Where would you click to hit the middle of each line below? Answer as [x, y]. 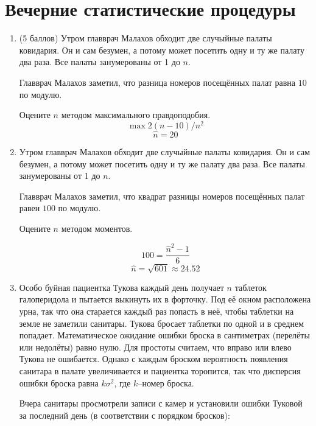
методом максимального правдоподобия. [136, 115]
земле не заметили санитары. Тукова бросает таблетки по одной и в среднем [161, 323]
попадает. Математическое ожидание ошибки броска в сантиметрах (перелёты [164, 335]
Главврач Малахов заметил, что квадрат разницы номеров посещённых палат [162, 196]
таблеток [251, 287]
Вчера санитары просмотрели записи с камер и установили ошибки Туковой [161, 403]
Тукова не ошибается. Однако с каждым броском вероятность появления [153, 359]
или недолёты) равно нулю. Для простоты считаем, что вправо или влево [155, 347]
